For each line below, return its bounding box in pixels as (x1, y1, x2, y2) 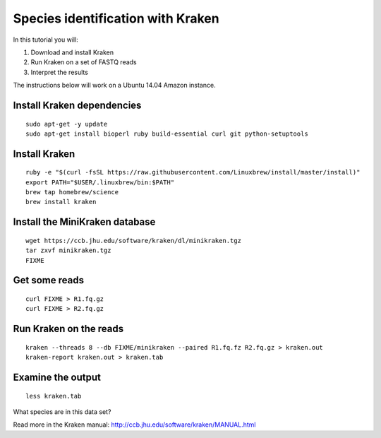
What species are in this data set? (13, 408, 111, 416)
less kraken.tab (25, 392, 82, 400)
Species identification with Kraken (13, 11, 219, 26)
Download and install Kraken (30, 48, 114, 57)
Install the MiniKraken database (13, 216, 156, 228)
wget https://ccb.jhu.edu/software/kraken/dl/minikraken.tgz (25, 237, 241, 244)
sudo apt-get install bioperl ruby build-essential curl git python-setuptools (25, 129, 308, 138)
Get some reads (13, 274, 85, 286)
